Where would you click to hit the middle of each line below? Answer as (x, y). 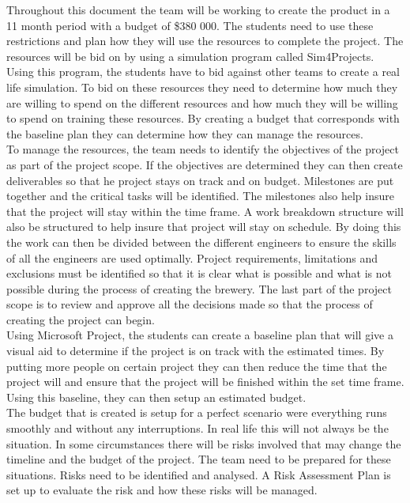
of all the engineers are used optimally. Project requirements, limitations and (192, 257)
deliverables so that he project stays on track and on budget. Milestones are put (200, 180)
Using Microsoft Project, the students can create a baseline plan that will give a (200, 335)
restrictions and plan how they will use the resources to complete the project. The (205, 41)
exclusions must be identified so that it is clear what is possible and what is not (199, 273)
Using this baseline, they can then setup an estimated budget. (156, 397)
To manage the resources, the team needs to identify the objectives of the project (203, 149)
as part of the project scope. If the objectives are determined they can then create (205, 164)
